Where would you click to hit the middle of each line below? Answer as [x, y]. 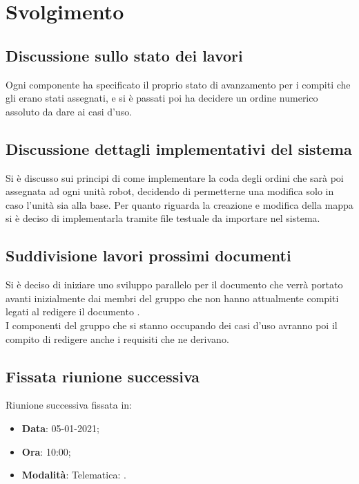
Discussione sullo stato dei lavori [124, 55]
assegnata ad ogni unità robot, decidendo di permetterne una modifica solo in [170, 191]
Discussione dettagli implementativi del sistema [179, 148]
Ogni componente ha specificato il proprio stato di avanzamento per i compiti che [178, 84]
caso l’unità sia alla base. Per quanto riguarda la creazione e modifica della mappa [179, 204]
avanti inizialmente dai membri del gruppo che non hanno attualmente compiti [172, 298]
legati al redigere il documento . [73, 311]
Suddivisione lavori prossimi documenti [148, 255]
